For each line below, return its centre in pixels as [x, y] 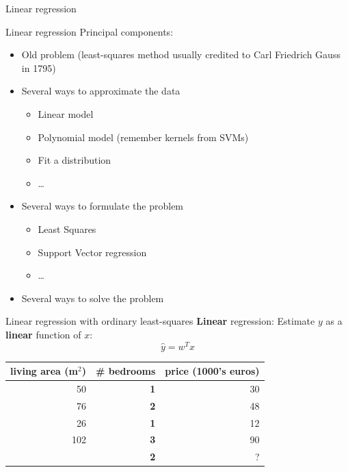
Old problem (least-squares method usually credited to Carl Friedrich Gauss [181, 54]
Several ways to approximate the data [101, 91]
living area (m [44, 371]
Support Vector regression [92, 252]
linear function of [43, 334]
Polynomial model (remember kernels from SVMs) [143, 137]
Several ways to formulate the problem [103, 206]
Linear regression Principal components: [90, 31]
